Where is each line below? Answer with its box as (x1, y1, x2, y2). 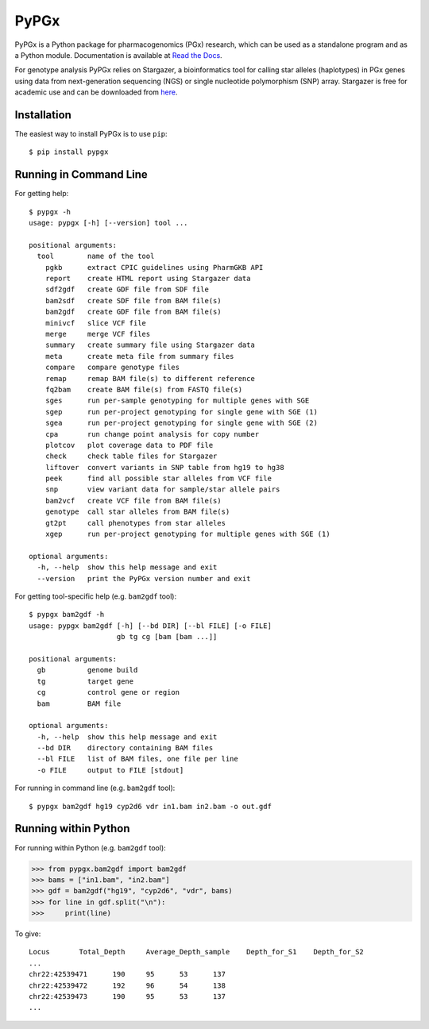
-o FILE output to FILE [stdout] (37, 765, 184, 774)
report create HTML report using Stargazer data (44, 274, 251, 283)
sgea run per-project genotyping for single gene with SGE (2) (44, 418, 318, 428)
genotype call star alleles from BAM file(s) (44, 507, 230, 516)
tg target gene (37, 676, 134, 686)
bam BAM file (37, 699, 122, 708)
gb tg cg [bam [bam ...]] (116, 632, 218, 642)
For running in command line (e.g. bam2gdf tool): (14, 783, 176, 793)
